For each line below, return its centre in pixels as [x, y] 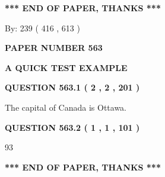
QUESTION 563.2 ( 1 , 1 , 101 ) [72, 127]
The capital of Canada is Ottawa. [66, 107]
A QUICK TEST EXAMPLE [66, 67]
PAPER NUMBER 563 [54, 48]
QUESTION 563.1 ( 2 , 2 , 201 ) [72, 87]
